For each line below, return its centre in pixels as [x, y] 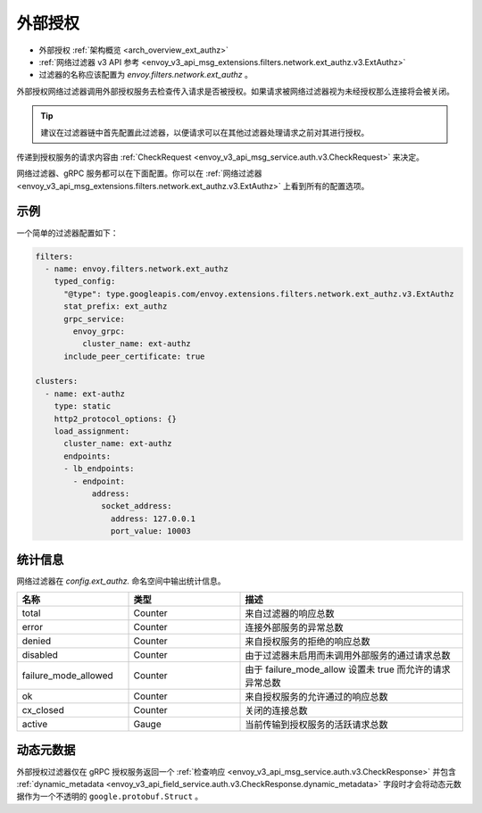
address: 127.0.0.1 [153, 518]
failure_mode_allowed [67, 676]
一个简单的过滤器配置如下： [67, 233]
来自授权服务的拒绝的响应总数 [307, 642]
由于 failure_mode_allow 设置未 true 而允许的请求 [348, 669]
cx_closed [43, 710]
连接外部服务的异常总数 [294, 627]
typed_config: [85, 282]
